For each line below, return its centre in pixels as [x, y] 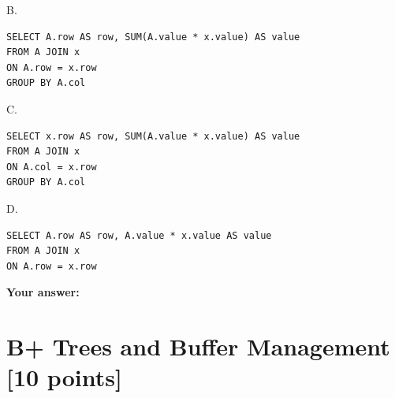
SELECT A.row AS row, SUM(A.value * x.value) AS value [153, 37]
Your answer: [43, 292]
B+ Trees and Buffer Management [198, 346]
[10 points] [64, 377]
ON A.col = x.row [52, 167]
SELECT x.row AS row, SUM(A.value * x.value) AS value [153, 136]
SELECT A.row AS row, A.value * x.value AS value [139, 235]
